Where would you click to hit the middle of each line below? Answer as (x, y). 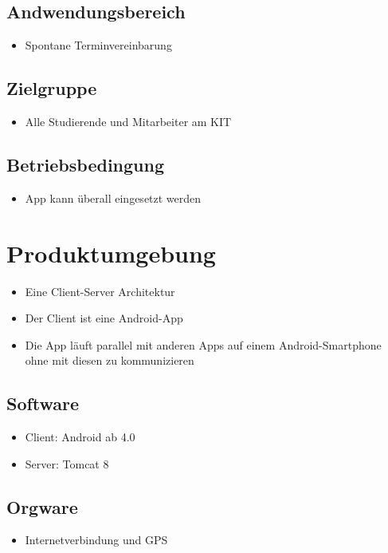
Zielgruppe (52, 88)
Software (43, 403)
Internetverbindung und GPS (96, 540)
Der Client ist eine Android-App (104, 318)
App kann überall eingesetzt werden (113, 197)
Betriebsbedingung (85, 164)
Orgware (42, 506)
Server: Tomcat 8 (67, 463)
